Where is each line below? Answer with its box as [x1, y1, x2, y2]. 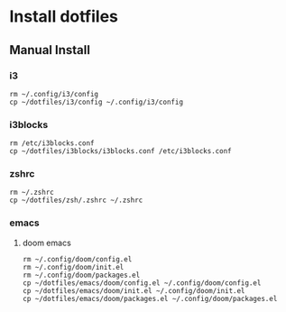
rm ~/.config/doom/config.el [22, 254, 133, 263]
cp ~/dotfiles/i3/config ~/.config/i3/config [9, 97, 183, 106]
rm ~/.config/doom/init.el [22, 262, 125, 271]
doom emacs [22, 237, 72, 248]
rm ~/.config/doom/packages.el [22, 271, 141, 280]
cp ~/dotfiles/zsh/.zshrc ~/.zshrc [9, 196, 143, 205]
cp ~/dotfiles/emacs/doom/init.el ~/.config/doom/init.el [22, 286, 245, 295]
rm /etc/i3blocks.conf [9, 139, 95, 148]
